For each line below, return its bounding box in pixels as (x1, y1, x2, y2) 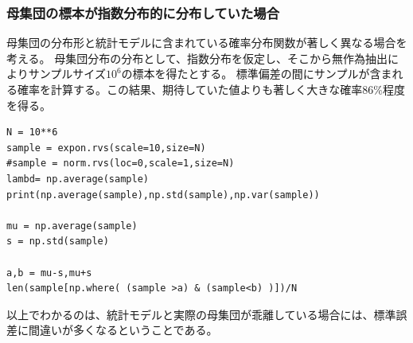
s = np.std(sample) (6, 236, 109, 248)
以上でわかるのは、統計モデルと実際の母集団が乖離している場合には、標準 (6, 306, 396, 322)
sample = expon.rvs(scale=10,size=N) (6, 142, 206, 154)
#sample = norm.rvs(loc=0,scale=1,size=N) (6, 158, 235, 170)
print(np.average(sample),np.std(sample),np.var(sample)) (6, 189, 320, 201)
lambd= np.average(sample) (6, 173, 149, 185)
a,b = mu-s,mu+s (6, 267, 92, 279)
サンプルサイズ (28, 65, 106, 82)
